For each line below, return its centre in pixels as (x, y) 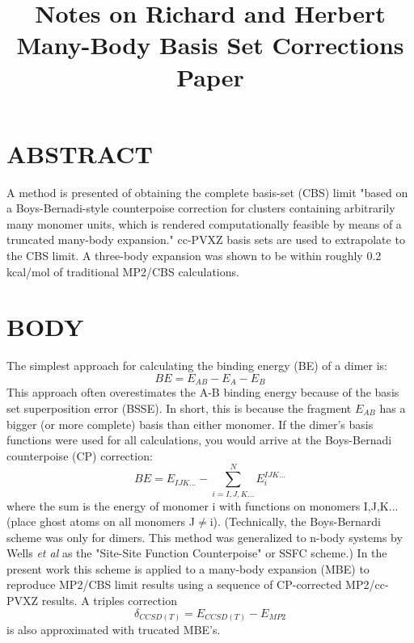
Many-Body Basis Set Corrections (210, 45)
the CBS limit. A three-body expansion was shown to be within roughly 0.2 (194, 256)
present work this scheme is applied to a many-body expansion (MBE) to (188, 568)
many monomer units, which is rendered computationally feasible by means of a (204, 223)
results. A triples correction (109, 601)
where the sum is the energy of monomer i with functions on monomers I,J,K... (203, 505)
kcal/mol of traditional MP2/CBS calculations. (123, 271)
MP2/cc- (367, 584)
